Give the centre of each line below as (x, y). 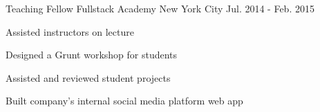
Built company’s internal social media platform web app (124, 101)
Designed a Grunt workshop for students (92, 55)
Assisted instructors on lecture (70, 31)
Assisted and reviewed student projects (88, 77)
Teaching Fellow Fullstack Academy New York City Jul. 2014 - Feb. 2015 (160, 8)
